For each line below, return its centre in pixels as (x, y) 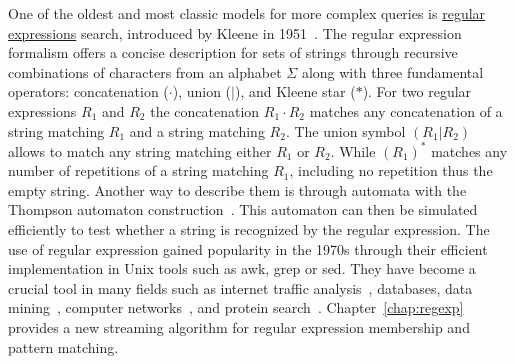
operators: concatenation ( (88, 91)
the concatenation (205, 110)
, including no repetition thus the (391, 170)
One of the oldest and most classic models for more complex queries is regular (247, 13)
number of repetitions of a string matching (138, 170)
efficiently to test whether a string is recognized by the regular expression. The (249, 229)
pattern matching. (63, 346)
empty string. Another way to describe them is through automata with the (237, 189)
